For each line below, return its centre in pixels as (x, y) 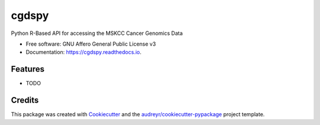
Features (28, 69)
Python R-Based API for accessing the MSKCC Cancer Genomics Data (97, 33)
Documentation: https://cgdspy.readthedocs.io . (84, 52)
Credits (25, 100)
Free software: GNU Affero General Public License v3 (91, 44)
